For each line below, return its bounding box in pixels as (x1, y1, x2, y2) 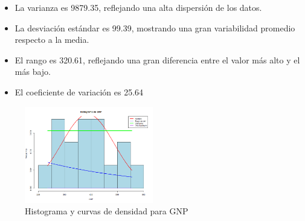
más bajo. (14, 65, 51, 78)
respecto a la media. (14, 33, 89, 46)
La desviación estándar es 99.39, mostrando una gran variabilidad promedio (14, 21, 295, 34)
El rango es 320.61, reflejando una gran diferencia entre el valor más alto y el (14, 53, 300, 66)
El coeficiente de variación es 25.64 (14, 85, 144, 98)
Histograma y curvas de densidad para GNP (25, 205, 188, 217)
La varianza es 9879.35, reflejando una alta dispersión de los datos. (14, 1, 262, 13)
